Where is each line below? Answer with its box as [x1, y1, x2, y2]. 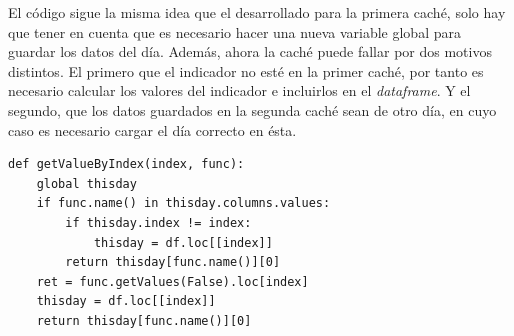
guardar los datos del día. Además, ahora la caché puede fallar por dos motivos [8, 41, 492, 62]
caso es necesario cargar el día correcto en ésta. [8, 119, 297, 140]
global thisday [36, 176, 137, 191]
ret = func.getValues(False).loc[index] [36, 274, 309, 289]
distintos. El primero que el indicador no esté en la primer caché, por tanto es [8, 60, 484, 81]
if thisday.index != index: [65, 215, 252, 230]
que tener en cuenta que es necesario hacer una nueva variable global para [8, 21, 461, 42]
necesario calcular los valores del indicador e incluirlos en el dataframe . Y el [8, 80, 471, 101]
